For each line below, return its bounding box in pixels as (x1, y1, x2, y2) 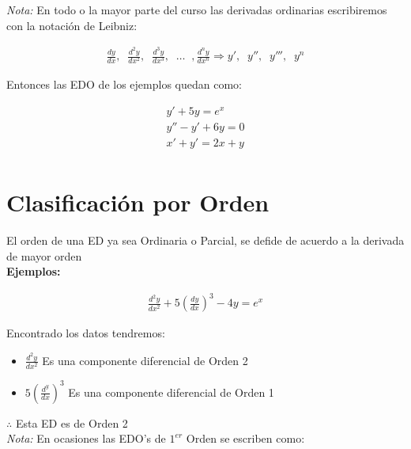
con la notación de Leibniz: (6, 17, 138, 33)
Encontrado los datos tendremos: (6, 325, 165, 341)
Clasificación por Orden (6, 186, 270, 219)
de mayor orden (6, 247, 82, 264)
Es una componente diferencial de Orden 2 (42, 352, 248, 368)
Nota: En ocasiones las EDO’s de (6, 430, 166, 447)
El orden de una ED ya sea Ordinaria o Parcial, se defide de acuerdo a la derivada (6, 232, 405, 249)
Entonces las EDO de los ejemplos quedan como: (6, 76, 242, 93)
